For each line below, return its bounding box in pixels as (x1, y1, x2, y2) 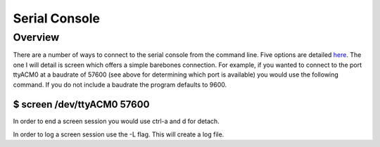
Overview (13, 31, 60, 44)
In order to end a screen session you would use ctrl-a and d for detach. (13, 117, 220, 126)
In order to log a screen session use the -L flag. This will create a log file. (13, 130, 224, 139)
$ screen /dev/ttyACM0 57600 (13, 98, 150, 110)
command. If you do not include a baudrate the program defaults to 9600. (13, 80, 227, 89)
